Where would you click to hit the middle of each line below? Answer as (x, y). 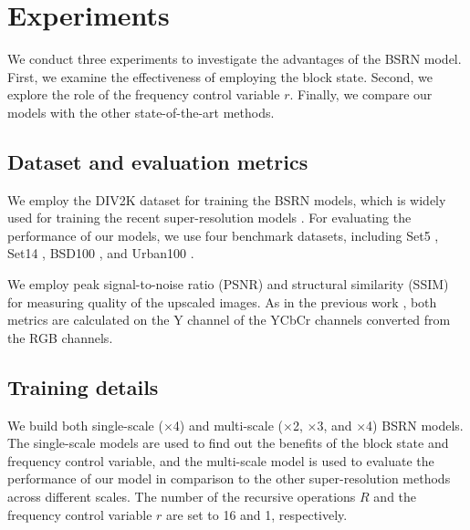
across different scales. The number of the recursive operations (182, 497)
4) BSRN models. (415, 425)
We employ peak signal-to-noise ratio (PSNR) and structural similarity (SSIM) (228, 284)
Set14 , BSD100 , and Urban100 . (101, 253)
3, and (334, 425)
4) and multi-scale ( (228, 425)
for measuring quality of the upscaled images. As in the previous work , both (222, 301)
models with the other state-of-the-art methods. (141, 112)
